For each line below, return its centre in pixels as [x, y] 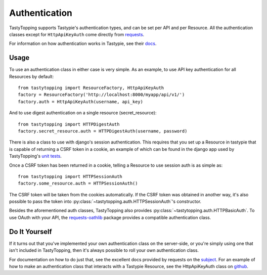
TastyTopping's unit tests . [35, 156]
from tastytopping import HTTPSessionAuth [70, 176]
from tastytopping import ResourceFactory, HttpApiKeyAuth [91, 88]
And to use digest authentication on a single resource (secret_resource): [83, 113]
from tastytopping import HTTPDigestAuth [69, 124]
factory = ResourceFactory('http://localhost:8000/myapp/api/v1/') [101, 95]
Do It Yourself [30, 232]
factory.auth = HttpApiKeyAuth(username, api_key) [81, 102]
